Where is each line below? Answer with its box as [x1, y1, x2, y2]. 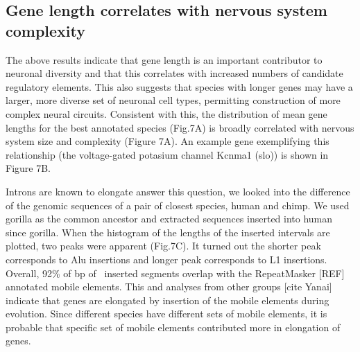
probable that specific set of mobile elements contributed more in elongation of [6, 319, 341, 334]
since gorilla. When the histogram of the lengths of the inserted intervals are [6, 225, 330, 239]
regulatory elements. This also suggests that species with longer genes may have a [6, 79, 353, 94]
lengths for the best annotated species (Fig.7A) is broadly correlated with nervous [6, 120, 354, 134]
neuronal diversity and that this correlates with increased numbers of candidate [6, 66, 343, 80]
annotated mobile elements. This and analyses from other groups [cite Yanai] [6, 279, 332, 294]
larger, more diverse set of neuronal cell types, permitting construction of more [6, 93, 341, 107]
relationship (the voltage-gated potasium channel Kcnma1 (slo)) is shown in [6, 147, 329, 161]
